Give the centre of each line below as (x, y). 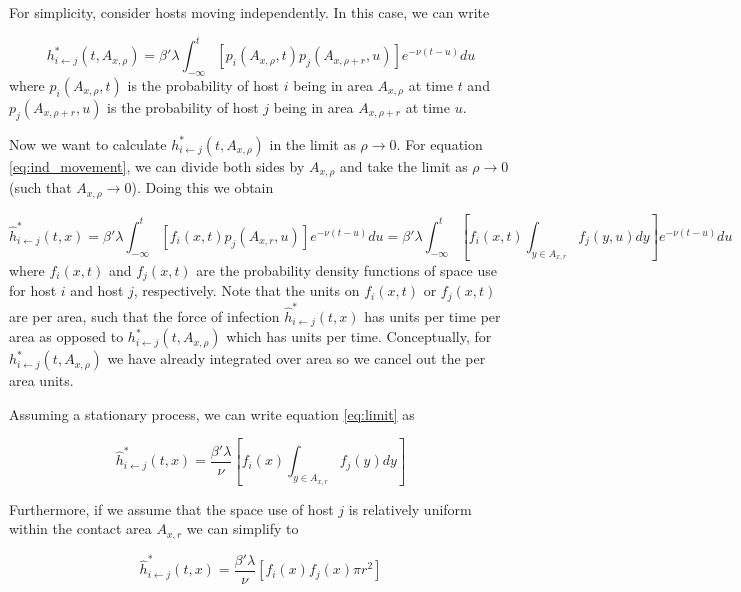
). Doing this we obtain (202, 187)
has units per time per (432, 315)
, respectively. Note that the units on (246, 290)
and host (97, 290)
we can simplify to (242, 528)
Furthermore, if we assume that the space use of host (171, 508)
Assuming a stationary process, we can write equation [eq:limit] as (212, 413)
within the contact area (80, 528)
